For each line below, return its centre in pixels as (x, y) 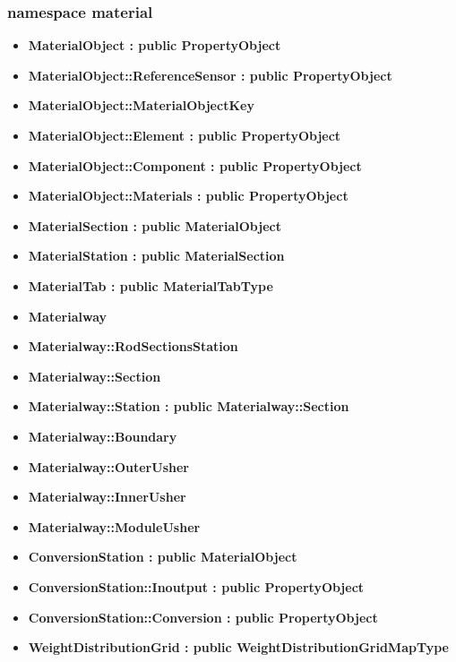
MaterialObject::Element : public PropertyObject (185, 135)
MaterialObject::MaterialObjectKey (141, 105)
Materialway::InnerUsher (107, 497)
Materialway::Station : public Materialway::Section (189, 406)
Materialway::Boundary (103, 436)
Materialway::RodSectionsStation (133, 346)
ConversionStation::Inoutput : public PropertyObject (196, 586)
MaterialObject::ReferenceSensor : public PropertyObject (210, 75)
